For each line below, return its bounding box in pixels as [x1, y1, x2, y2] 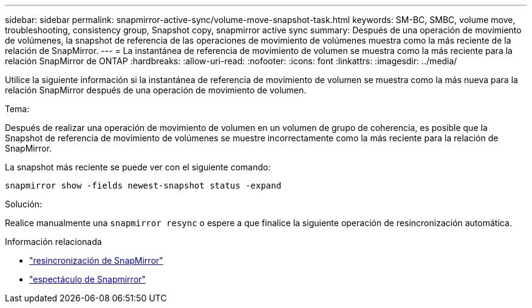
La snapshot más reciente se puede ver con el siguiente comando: [5, 162, 271, 172]
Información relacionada [5, 236, 102, 247]
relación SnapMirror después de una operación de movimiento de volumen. [5, 85, 307, 95]
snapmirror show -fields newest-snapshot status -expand [5, 181, 282, 190]
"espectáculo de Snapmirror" [29, 274, 146, 284]
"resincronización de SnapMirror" [29, 255, 163, 266]
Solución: [5, 199, 43, 209]
